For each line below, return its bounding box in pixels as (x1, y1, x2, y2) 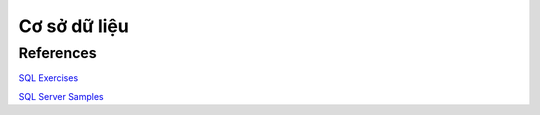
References (18, 44, 97, 62)
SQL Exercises (18, 72, 79, 84)
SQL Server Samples (18, 90, 104, 102)
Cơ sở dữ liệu (18, 15, 129, 37)
